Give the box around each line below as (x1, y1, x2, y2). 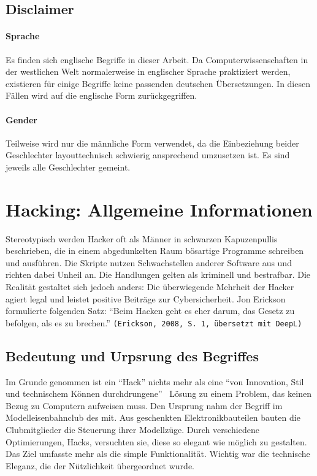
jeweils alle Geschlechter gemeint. (6, 160, 131, 173)
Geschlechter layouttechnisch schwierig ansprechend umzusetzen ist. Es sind (6, 148, 290, 161)
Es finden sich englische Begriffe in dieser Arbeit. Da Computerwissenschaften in (6, 53, 308, 66)
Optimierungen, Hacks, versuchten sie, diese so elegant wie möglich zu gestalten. (6, 435, 307, 448)
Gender (6, 113, 37, 126)
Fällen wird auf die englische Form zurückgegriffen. (6, 89, 197, 102)
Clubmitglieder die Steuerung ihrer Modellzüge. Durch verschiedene (6, 423, 259, 436)
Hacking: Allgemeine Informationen (6, 196, 313, 221)
